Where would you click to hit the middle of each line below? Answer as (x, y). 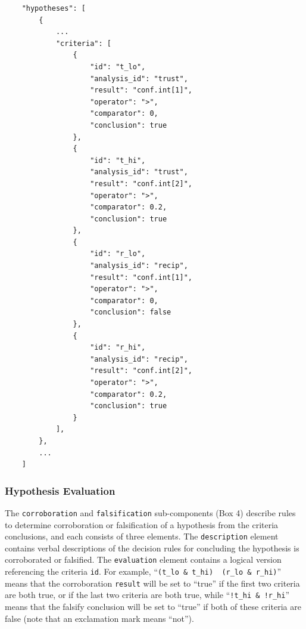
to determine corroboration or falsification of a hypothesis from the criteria (142, 524)
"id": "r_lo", (118, 254)
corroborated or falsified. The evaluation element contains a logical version (143, 559)
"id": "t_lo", (118, 67)
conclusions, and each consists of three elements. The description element (142, 536)
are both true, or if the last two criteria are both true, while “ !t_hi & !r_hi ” (147, 595)
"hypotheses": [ (54, 8)
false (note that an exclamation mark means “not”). (99, 618)
